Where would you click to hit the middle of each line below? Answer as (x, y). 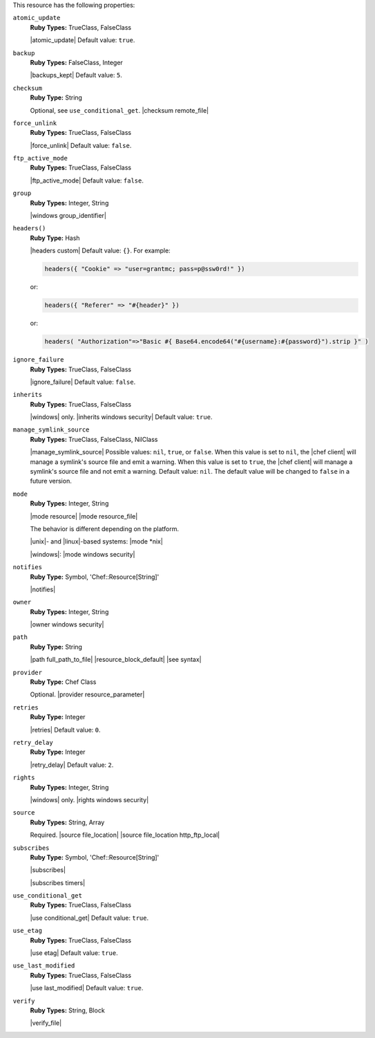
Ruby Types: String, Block (67, 1010)
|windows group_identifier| (68, 216)
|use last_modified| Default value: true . (87, 988)
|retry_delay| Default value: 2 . (72, 765)
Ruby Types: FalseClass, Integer (77, 62)
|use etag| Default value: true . (74, 953)
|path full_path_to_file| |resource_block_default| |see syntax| (116, 660)
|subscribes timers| (58, 882)
